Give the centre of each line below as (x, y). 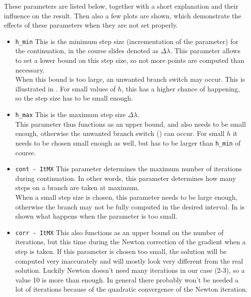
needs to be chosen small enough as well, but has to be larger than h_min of (128, 142)
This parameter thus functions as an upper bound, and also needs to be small (131, 124)
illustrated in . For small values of (65, 88)
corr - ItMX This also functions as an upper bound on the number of (119, 232)
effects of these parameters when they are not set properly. (91, 25)
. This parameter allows (205, 51)
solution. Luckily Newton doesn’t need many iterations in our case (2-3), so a (130, 270)
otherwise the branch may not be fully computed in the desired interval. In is (130, 206)
